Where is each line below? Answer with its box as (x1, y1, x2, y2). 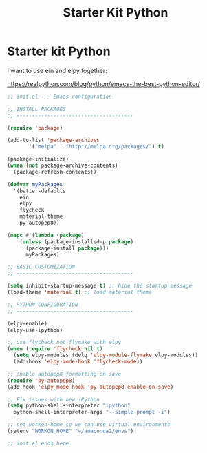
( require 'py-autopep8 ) (7, 377, 76, 384)
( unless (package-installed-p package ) (19, 238, 134, 245)
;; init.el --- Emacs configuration (7, 93, 112, 100)
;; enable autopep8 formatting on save (7, 370, 122, 377)
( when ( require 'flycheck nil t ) (7, 345, 103, 352)
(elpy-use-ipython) (7, 326, 63, 334)
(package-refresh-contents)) (13, 168, 97, 175)
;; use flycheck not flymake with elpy (7, 339, 122, 346)
